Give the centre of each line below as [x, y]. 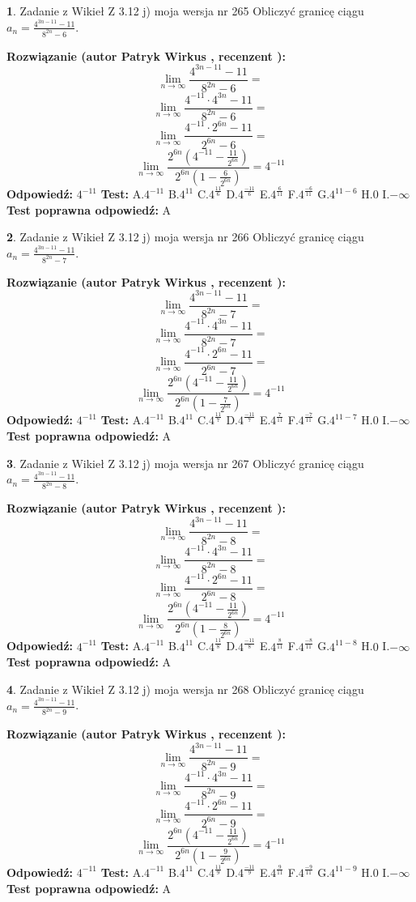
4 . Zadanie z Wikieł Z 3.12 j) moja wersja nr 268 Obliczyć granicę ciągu [185, 689]
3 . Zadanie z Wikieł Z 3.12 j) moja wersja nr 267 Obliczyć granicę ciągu [185, 463]
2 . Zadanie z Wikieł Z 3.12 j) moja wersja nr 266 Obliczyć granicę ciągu [185, 237]
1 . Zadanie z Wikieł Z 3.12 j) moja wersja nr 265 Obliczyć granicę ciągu [185, 11]
